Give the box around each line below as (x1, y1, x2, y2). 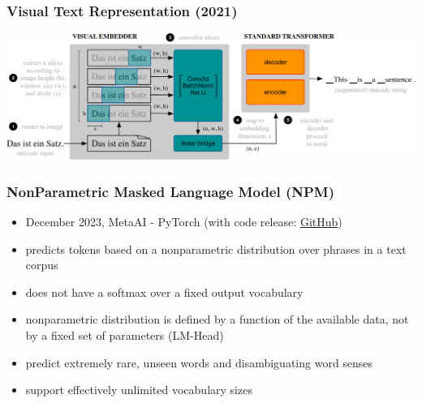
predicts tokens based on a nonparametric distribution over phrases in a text (25, 240, 407, 257)
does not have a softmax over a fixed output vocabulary (25, 283, 304, 300)
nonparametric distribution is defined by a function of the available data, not (25, 311, 409, 328)
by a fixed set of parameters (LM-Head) (25, 327, 224, 344)
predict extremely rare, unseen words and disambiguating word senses (25, 354, 373, 371)
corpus (25, 256, 58, 273)
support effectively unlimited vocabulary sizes (25, 381, 252, 398)
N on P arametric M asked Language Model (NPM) (6, 181, 335, 201)
